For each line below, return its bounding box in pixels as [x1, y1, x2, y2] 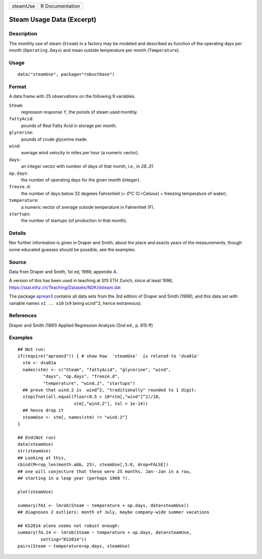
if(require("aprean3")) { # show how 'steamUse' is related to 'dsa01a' [17, 353, 199, 359]
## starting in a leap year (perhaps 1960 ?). [17, 476, 131, 481]
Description [9, 31, 37, 37]
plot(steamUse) [17, 489, 54, 495]
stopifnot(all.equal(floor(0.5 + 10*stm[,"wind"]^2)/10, [22, 394, 161, 399]
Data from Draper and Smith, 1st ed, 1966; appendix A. [9, 269, 118, 274]
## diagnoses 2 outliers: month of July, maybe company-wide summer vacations [17, 509, 210, 515]
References [9, 312, 37, 319]
